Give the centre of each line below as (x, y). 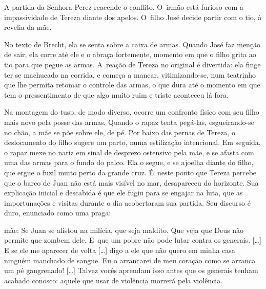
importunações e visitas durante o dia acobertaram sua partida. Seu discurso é (127, 202)
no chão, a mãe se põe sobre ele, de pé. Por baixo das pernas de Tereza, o (120, 132)
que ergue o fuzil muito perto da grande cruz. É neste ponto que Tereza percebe (130, 172)
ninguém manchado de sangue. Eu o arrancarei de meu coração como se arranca (130, 260)
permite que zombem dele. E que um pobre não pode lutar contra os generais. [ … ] (133, 240)
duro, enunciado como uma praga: (58, 213)
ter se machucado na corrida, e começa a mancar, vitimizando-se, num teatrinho (130, 74)
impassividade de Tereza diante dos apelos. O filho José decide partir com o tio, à (133, 17)
